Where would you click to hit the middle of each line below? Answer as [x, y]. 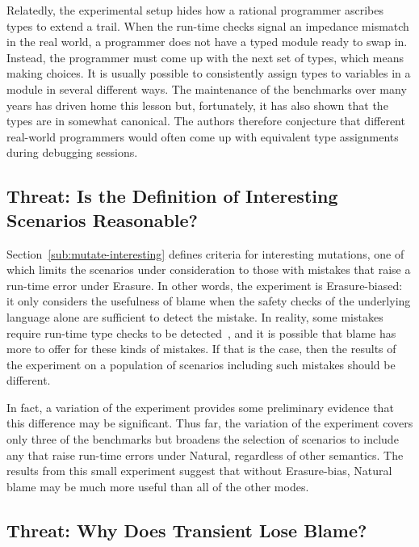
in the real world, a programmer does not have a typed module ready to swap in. [207, 42]
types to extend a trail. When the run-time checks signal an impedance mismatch [208, 25]
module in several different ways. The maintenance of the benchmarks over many [207, 88]
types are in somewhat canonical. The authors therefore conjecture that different [206, 121]
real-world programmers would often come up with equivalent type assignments [203, 136]
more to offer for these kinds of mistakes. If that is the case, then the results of [201, 349]
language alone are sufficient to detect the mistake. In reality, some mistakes [195, 316]
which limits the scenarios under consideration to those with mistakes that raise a [209, 269]
